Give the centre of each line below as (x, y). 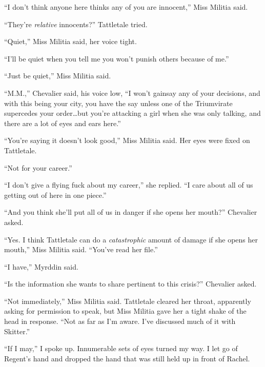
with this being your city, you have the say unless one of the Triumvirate (118, 103)
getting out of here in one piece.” (55, 195)
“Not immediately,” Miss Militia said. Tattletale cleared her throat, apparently (128, 301)
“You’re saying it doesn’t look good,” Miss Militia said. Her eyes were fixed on (127, 140)
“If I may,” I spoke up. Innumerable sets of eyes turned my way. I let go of (121, 348)
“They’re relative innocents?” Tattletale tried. (76, 24)
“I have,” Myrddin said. (41, 266)
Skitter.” (17, 331)
